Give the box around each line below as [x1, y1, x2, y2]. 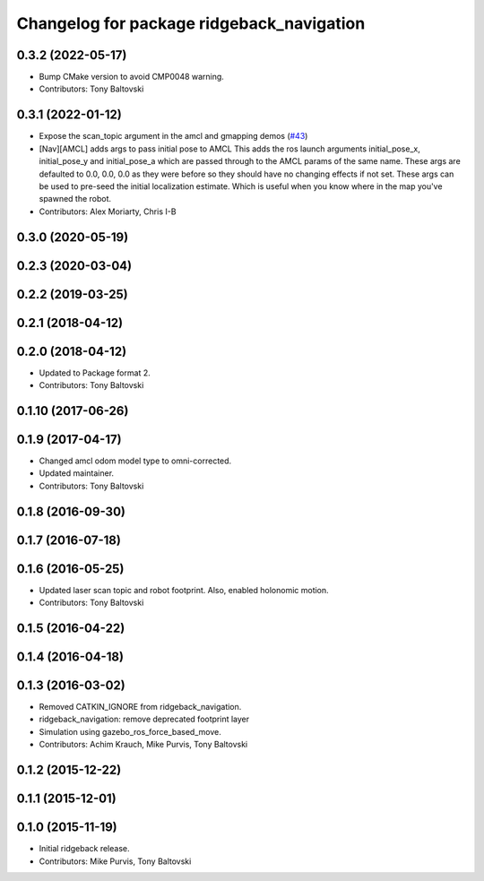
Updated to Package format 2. [39, 367, 151, 378]
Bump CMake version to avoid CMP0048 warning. [39, 72, 224, 82]
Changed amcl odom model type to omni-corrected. [39, 455, 232, 466]
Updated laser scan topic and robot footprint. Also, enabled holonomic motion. [39, 584, 329, 595]
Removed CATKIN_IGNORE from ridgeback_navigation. [39, 702, 242, 713]
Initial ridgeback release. [39, 843, 130, 854]
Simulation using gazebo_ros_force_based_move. [39, 726, 221, 737]
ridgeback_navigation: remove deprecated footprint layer [39, 713, 250, 725]
